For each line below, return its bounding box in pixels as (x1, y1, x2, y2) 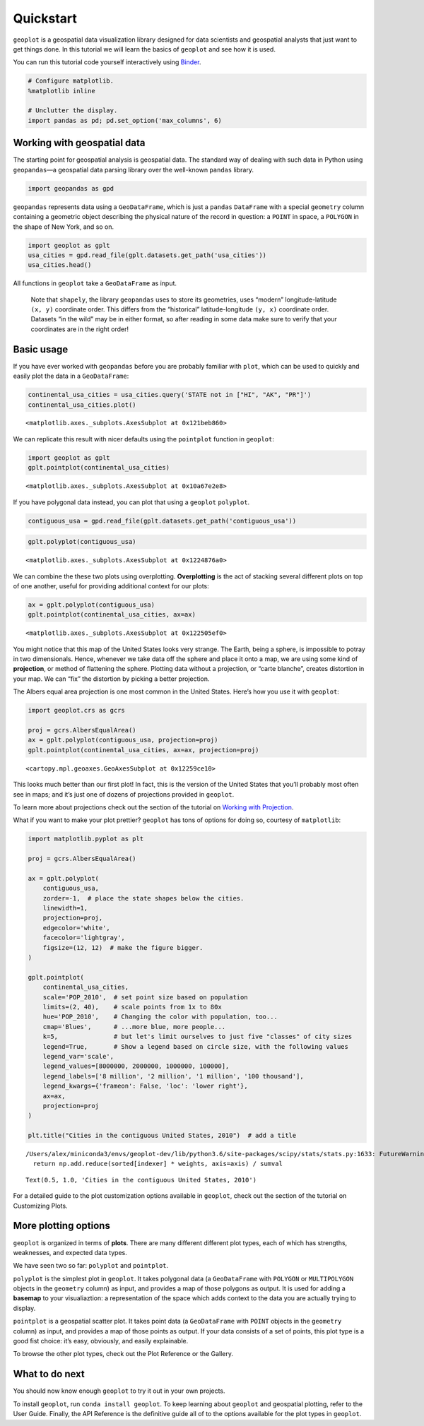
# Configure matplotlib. (28, 77, 114, 85)
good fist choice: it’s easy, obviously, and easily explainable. (13, 1337, 189, 1345)
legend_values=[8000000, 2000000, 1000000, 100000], (42, 1062, 230, 1070)
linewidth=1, (42, 904, 88, 913)
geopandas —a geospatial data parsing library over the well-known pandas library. (13, 165, 254, 174)
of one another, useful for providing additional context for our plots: (13, 581, 210, 590)
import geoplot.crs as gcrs (28, 706, 125, 715)
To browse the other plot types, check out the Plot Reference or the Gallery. (13, 1350, 233, 1358)
